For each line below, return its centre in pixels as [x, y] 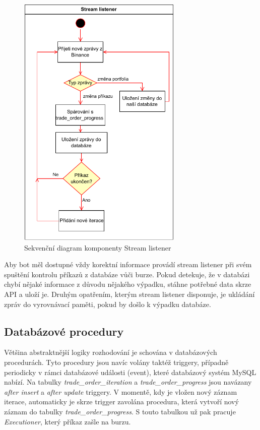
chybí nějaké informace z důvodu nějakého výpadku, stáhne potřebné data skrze [128, 284]
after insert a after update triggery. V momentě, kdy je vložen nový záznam [121, 391]
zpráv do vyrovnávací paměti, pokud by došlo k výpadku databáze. [108, 304]
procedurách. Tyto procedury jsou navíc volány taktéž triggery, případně [116, 362]
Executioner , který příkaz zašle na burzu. [68, 421]
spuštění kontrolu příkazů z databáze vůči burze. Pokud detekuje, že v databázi [127, 274]
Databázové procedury [64, 331]
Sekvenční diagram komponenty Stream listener [98, 247]
